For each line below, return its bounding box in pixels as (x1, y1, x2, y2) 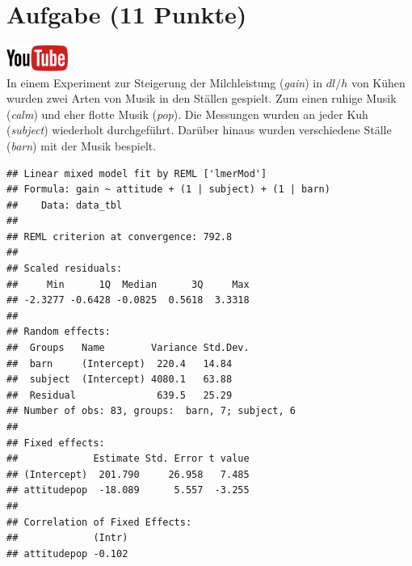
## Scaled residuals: (6, 263, 123, 275)
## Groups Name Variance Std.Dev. (6, 342, 250, 354)
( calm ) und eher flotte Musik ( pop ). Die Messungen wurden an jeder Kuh (6, 105, 368, 122)
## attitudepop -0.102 (6, 547, 128, 560)
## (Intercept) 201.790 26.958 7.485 (6, 468, 250, 480)
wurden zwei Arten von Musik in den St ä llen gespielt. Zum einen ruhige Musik (6, 90, 397, 107)
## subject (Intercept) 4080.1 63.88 (6, 374, 233, 386)
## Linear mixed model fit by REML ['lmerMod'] (6, 167, 267, 180)
